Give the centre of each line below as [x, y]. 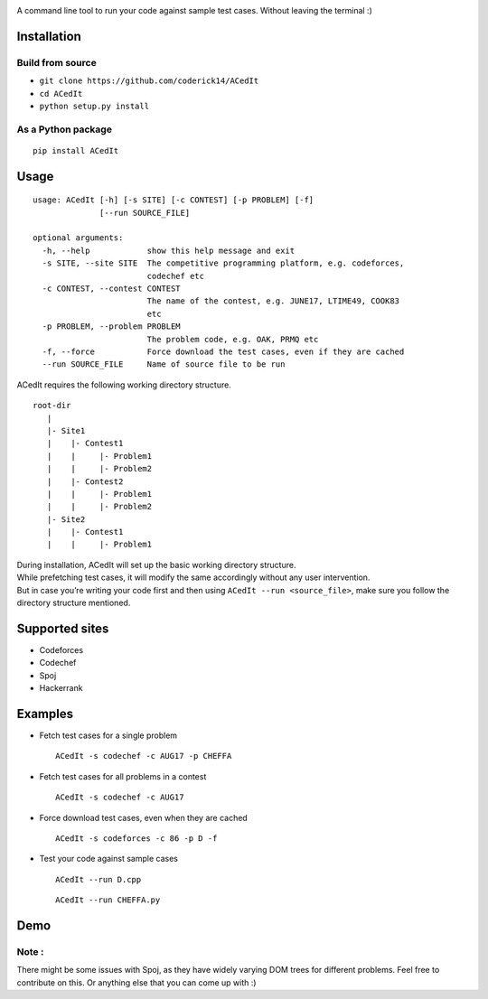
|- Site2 [66, 519]
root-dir [52, 406]
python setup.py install [94, 106]
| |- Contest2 [85, 481]
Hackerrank [61, 688]
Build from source [56, 62]
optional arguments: [78, 238]
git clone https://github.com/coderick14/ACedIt [149, 81]
